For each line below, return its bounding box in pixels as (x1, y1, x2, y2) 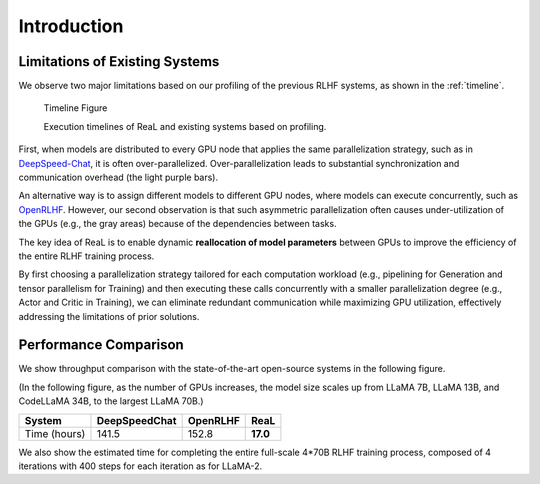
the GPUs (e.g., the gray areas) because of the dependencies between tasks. (18, 218, 337, 230)
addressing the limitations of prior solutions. (18, 310, 200, 322)
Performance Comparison (18, 336, 184, 354)
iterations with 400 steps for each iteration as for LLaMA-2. (18, 460, 263, 472)
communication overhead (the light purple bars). (18, 171, 219, 184)
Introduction (18, 15, 124, 37)
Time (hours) (24, 426, 86, 440)
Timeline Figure (43, 102, 108, 114)
